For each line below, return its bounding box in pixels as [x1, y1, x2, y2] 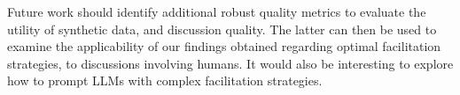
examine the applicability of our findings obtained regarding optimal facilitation [7, 37, 441, 55]
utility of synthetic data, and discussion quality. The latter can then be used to [7, 19, 437, 38]
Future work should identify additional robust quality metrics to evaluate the [7, 3, 426, 20]
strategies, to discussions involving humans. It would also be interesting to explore [7, 54, 454, 72]
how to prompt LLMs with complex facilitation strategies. [7, 71, 323, 90]
